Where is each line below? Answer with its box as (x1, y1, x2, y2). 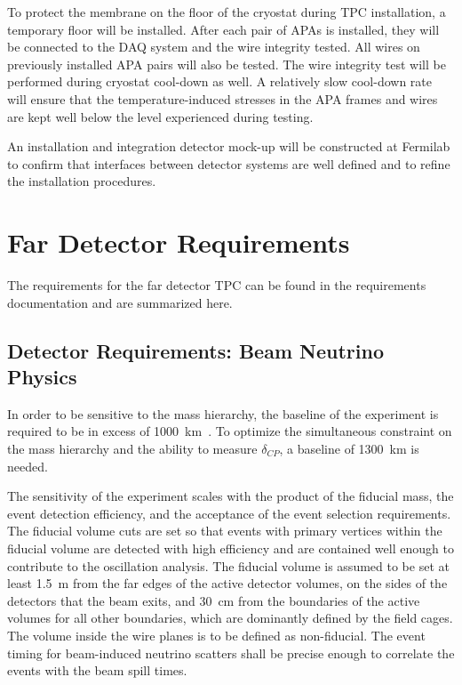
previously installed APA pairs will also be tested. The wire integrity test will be (7, 54, 446, 73)
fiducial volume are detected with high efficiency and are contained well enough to (7, 539, 454, 557)
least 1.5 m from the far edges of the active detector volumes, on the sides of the (7, 574, 448, 592)
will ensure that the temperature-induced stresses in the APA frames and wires (7, 89, 438, 108)
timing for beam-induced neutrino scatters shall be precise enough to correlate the (7, 643, 455, 662)
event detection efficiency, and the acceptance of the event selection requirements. (7, 504, 451, 522)
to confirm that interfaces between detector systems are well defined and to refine (7, 154, 450, 173)
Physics (7, 363, 77, 391)
